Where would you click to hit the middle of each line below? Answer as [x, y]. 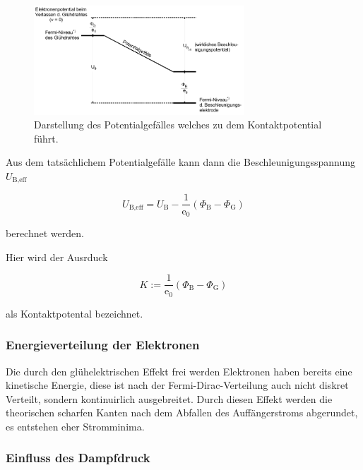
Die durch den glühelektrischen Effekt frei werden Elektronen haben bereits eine [179, 371]
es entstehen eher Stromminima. [75, 426]
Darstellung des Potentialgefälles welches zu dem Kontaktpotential [178, 125]
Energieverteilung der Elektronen [103, 345]
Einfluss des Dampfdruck [78, 458]
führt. [46, 138]
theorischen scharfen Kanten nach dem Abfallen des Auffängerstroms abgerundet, [182, 412]
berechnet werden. [45, 233]
